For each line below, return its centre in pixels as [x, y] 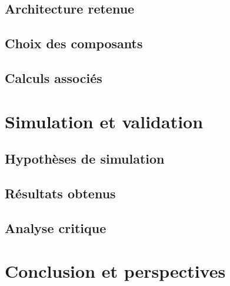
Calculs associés [54, 77]
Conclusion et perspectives [115, 271]
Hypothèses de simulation [85, 159]
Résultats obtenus [60, 193]
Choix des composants [74, 43]
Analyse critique [56, 227]
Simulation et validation [104, 121]
